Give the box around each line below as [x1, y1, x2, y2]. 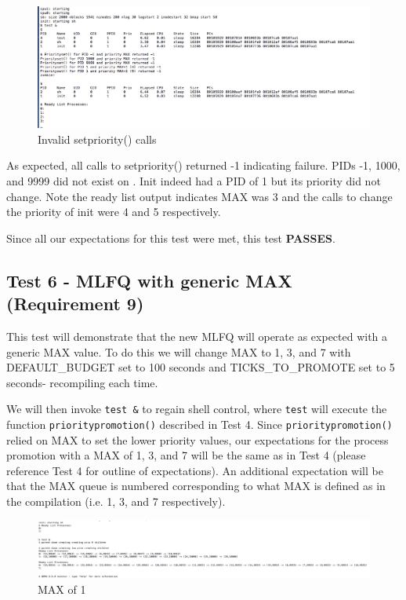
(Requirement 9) [6, 291, 144, 316]
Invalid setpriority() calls [38, 130, 157, 147]
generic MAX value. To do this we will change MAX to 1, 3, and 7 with [6, 343, 351, 360]
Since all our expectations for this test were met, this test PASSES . [6, 229, 335, 246]
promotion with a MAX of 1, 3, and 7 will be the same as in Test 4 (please [6, 447, 366, 463]
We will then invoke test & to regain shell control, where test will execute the [6, 401, 387, 417]
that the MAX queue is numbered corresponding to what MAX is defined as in [6, 477, 386, 494]
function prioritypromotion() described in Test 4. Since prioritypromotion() [6, 416, 393, 433]
